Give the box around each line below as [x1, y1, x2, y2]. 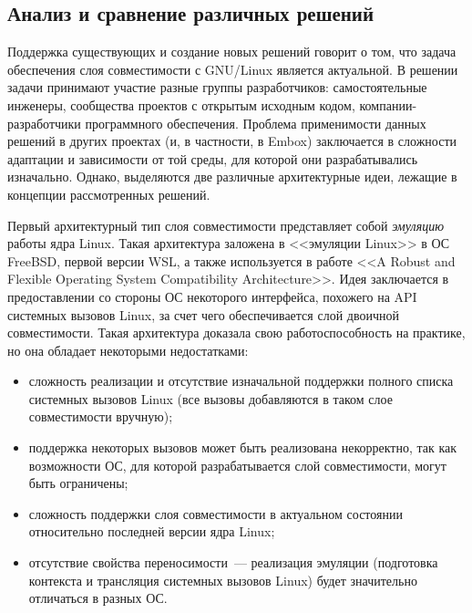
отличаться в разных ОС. [28, 588, 168, 608]
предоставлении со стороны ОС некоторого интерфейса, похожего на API [7, 286, 417, 306]
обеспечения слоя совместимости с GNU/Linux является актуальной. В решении [7, 59, 458, 78]
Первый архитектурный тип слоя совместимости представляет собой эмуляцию [7, 215, 445, 234]
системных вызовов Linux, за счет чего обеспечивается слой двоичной [7, 305, 399, 324]
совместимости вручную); [28, 407, 173, 426]
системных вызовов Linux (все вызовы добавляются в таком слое [28, 389, 393, 408]
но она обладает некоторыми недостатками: [7, 340, 249, 359]
